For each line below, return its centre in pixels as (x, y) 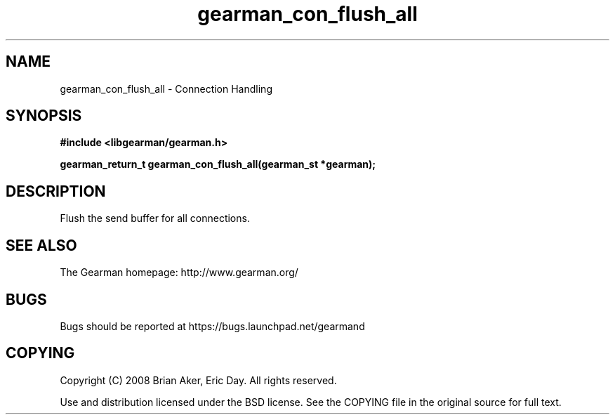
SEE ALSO (41, 245)
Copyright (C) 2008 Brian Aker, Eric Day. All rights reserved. (198, 380)
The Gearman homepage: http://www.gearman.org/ (179, 273)
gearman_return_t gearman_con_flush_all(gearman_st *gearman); (218, 164)
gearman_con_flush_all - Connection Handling (166, 88)
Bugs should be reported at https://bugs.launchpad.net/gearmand (212, 326)
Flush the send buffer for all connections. (155, 218)
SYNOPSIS (44, 116)
